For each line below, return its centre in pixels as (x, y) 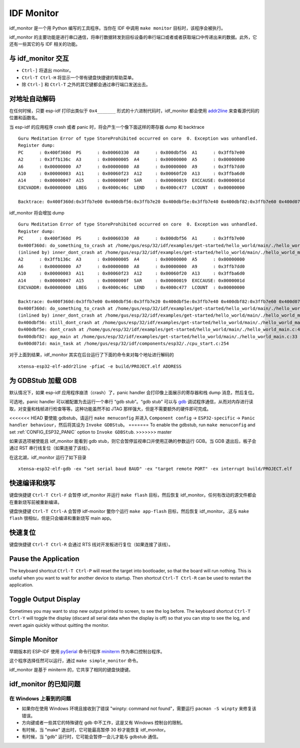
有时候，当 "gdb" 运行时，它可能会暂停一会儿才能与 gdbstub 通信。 (91, 737)
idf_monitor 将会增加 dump (37, 213)
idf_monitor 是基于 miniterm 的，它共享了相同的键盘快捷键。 (71, 670)
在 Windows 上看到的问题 (40, 699)
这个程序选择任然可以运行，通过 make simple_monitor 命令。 (75, 660)
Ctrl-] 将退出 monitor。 (47, 71)
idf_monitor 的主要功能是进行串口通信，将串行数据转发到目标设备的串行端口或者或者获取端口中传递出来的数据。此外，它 (133, 37)
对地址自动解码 (32, 98)
